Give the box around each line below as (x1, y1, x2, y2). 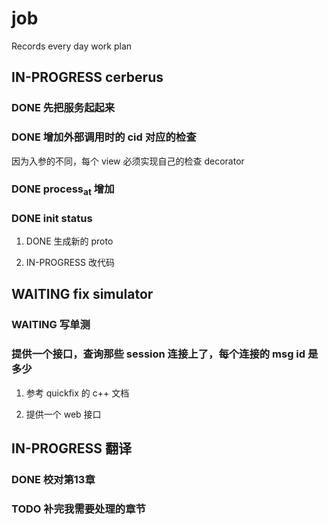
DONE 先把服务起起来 (11, 101, 116, 115)
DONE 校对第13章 (11, 472, 96, 486)
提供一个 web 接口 (25, 408, 102, 420)
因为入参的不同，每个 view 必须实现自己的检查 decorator (11, 155, 245, 167)
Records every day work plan (11, 40, 133, 52)
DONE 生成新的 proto (25, 235, 114, 247)
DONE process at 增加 (11, 182, 115, 198)
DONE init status (11, 211, 93, 225)
